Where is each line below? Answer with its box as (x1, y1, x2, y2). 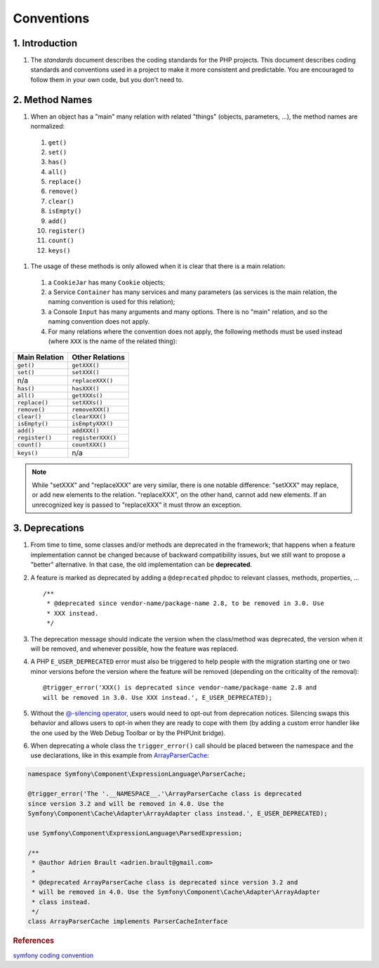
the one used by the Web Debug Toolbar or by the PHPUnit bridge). (30, 729, 226, 737)
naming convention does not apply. (48, 317, 150, 326)
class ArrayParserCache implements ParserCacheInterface (27, 917, 228, 926)
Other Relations (71, 352, 126, 362)
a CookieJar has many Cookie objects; (48, 278, 166, 286)
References (13, 936, 55, 946)
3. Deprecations (13, 522, 84, 534)
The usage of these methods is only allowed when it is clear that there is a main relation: (30, 262, 286, 270)
